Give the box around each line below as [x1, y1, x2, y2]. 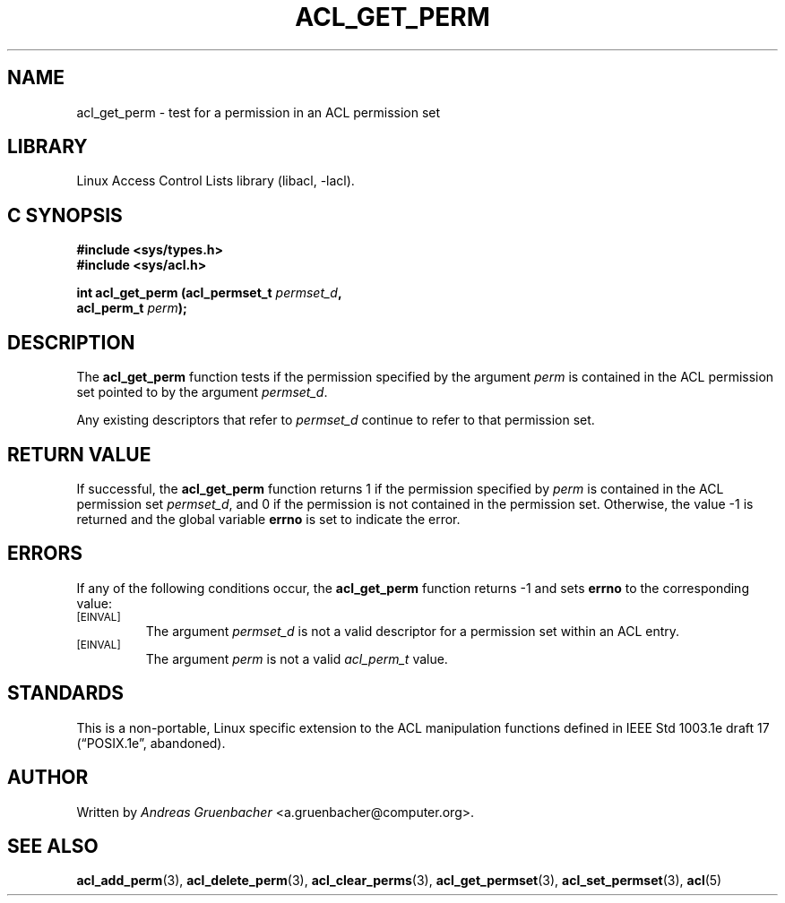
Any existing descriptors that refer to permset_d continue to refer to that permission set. [76, 412, 595, 428]
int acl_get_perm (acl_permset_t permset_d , [76, 285, 342, 301]
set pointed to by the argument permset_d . [76, 384, 328, 400]
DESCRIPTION [7, 331, 135, 354]
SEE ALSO [7, 834, 99, 857]
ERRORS [7, 542, 83, 565]
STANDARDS [7, 682, 125, 705]
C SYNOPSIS [7, 203, 123, 227]
